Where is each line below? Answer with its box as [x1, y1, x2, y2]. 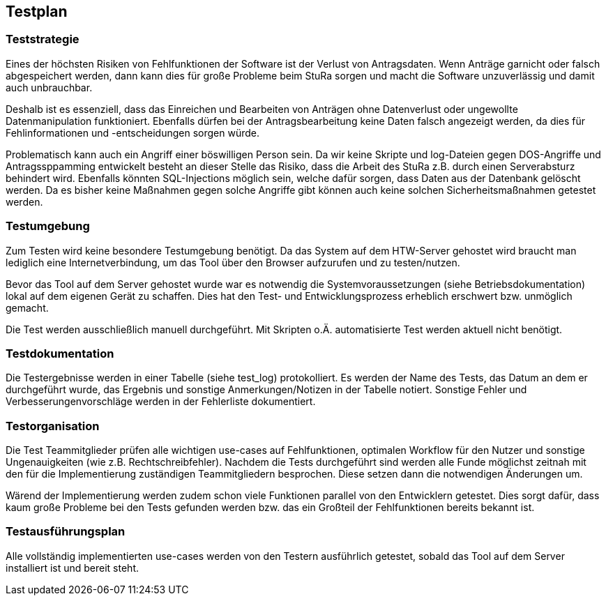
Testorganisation [6, 418, 100, 433]
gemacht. [6, 301, 49, 314]
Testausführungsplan [6, 524, 126, 539]
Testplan [6, 3, 68, 20]
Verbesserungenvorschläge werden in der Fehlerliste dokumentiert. [6, 395, 316, 408]
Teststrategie [6, 32, 79, 47]
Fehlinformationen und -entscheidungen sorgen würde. [6, 126, 259, 139]
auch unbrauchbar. [6, 81, 93, 93]
